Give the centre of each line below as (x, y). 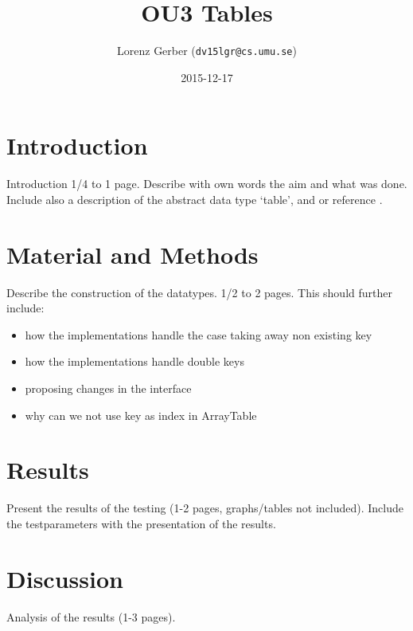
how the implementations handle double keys (134, 361)
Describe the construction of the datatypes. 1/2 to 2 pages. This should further (199, 292)
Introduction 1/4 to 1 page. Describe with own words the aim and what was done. (207, 184)
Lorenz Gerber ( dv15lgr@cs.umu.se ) (207, 51)
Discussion (65, 578)
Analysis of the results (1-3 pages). (91, 616)
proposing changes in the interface (108, 388)
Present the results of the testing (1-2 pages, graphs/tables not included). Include (205, 508)
